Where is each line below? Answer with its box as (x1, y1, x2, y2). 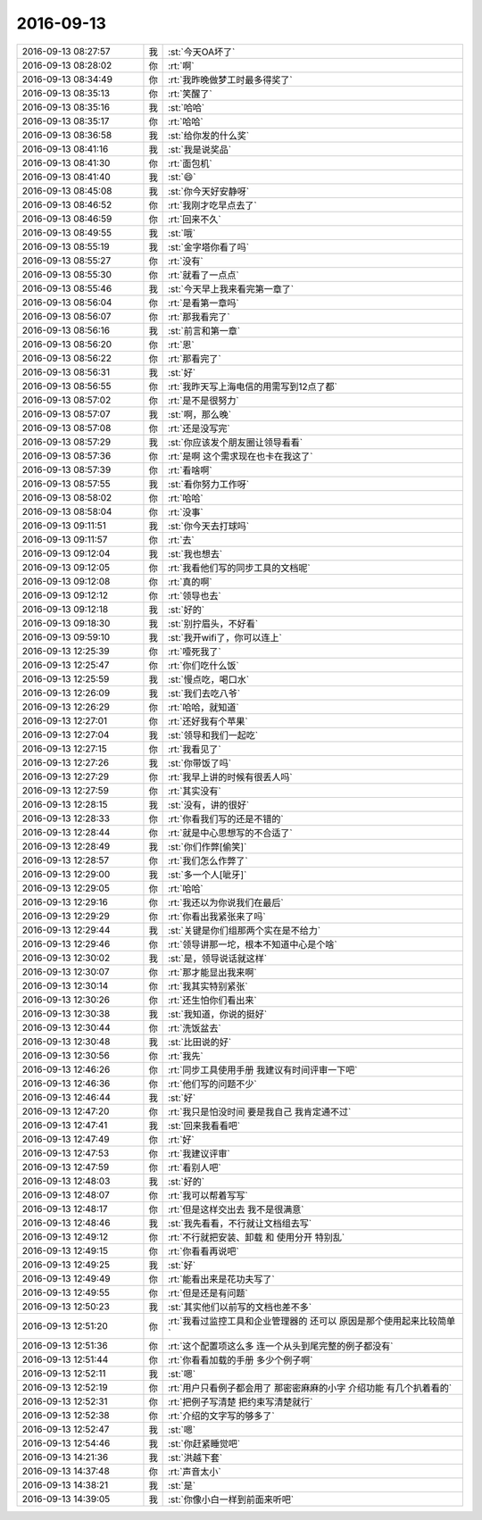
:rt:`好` (168, 1134, 195, 1146)
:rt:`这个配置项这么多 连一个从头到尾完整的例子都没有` (168, 1340, 394, 1352)
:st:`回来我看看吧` (168, 1119, 241, 1132)
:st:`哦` (168, 227, 196, 239)
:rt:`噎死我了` (168, 645, 222, 658)
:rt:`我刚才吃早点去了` (168, 199, 258, 212)
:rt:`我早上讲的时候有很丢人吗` (168, 770, 294, 783)
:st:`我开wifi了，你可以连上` (168, 631, 283, 644)
